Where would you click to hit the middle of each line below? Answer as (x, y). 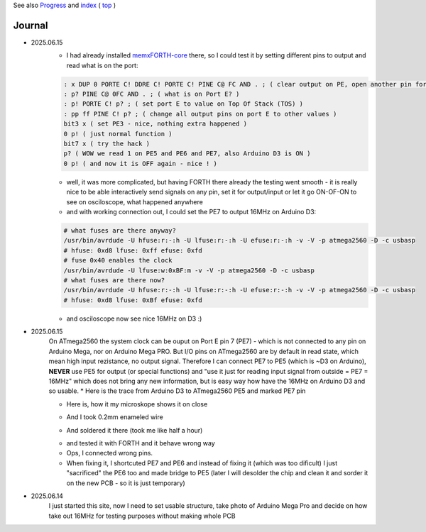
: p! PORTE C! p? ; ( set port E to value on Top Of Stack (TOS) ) (184, 104)
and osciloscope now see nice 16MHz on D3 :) (134, 318)
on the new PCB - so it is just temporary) (126, 483)
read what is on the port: (102, 65)
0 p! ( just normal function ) (118, 134)
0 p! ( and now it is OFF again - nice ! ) (141, 164)
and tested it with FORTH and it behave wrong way (141, 443)
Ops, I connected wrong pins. (109, 453)
